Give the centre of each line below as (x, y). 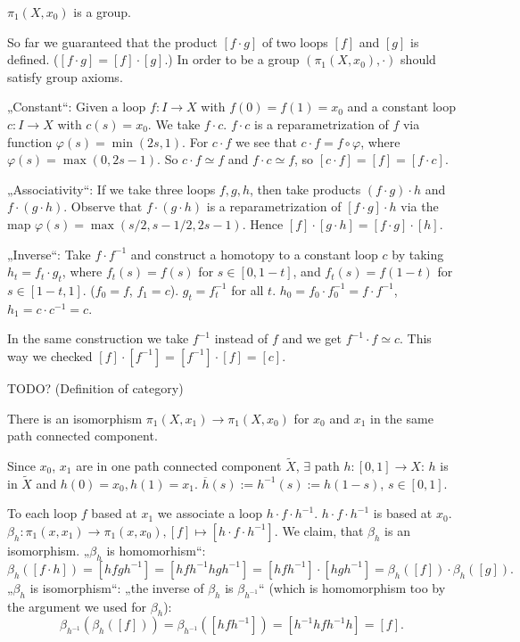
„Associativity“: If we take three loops (111, 189)
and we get (312, 338)
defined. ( (33, 59)
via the (420, 206)
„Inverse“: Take (49, 254)
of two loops (295, 41)
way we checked (50, 355)
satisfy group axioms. (65, 76)
